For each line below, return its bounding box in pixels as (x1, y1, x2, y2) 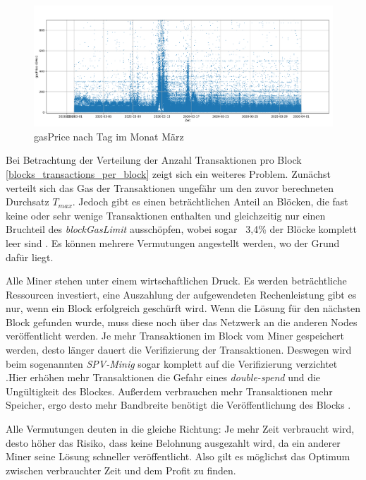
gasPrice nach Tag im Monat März (34, 128, 184, 143)
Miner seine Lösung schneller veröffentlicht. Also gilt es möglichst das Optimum (6, 449, 350, 464)
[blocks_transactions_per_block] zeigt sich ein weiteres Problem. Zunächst (6, 166, 331, 181)
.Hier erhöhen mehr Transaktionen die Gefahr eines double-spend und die (6, 370, 321, 385)
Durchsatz (6, 194, 49, 209)
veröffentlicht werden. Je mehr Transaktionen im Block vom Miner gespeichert (6, 328, 344, 343)
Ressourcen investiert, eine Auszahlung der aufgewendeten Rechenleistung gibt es (6, 287, 357, 301)
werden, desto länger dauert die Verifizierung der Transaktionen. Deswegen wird (6, 342, 352, 357)
